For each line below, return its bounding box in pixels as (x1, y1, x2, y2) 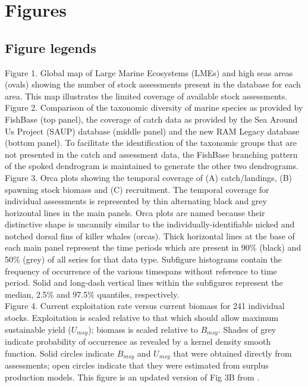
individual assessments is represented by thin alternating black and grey (5, 195, 267, 207)
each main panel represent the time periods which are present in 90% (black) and (5, 241, 301, 254)
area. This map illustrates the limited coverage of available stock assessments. (5, 89, 288, 102)
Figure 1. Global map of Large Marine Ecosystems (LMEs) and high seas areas (5, 66, 293, 79)
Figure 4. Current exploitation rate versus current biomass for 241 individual (5, 299, 285, 312)
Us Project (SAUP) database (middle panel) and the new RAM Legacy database (5, 124, 300, 137)
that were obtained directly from (173, 347, 292, 359)
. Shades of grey (218, 323, 276, 335)
